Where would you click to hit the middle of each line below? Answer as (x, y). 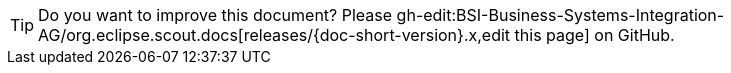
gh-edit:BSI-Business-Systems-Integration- (560, 15)
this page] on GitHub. (594, 35)
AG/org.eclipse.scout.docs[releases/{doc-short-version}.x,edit (274, 35)
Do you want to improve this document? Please (215, 15)
